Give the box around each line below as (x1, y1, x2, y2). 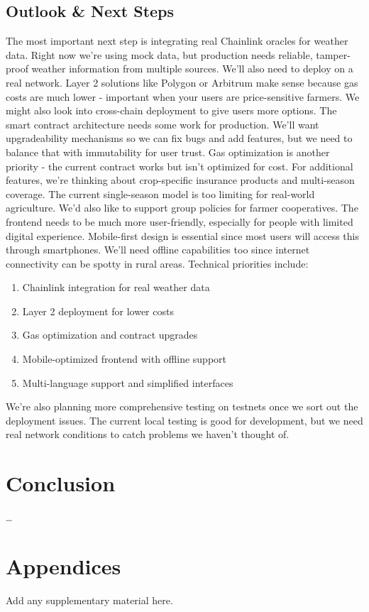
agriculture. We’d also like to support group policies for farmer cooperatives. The (6, 200, 358, 215)
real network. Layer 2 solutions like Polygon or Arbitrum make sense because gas (6, 75, 358, 89)
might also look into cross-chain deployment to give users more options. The (6, 103, 337, 118)
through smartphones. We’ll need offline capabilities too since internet (6, 242, 310, 257)
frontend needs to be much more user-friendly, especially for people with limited (6, 214, 353, 229)
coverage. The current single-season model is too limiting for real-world (6, 186, 315, 201)
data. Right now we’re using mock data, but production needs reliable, (6, 47, 313, 62)
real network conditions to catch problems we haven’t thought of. (6, 427, 290, 442)
